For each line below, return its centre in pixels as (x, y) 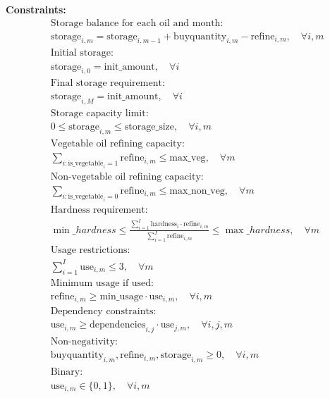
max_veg (188, 158)
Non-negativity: (84, 342)
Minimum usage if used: (102, 283)
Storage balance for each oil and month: (137, 23)
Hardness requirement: (99, 210)
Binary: (67, 372)
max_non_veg (197, 191)
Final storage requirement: (108, 83)
